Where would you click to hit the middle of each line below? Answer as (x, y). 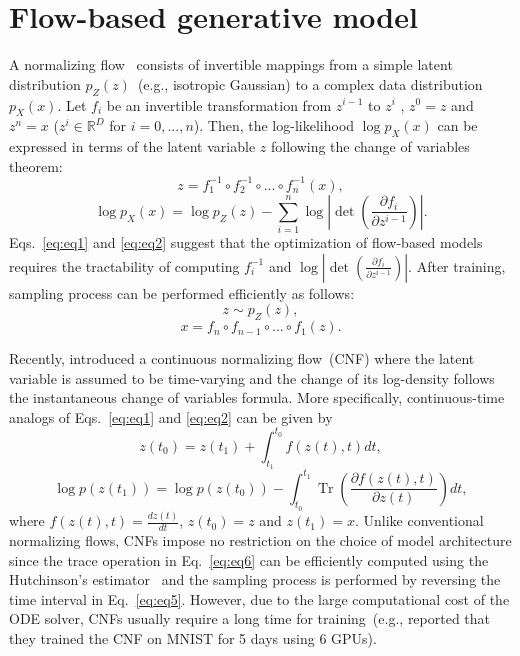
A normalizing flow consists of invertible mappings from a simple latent (231, 64)
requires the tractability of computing (124, 265)
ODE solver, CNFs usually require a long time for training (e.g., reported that (250, 618)
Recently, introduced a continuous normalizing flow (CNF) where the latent (242, 358)
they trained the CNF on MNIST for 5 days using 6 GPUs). (193, 638)
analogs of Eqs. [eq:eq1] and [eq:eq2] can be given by (171, 416)
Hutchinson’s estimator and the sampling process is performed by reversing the (255, 579)
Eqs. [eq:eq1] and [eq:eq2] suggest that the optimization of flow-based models (246, 242)
